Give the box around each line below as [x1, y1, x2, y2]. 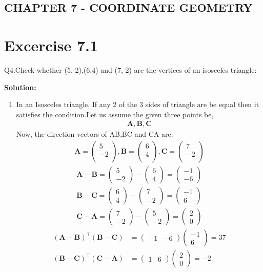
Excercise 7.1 [4, 34, 98, 55]
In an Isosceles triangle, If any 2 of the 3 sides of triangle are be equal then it [16, 99, 259, 110]
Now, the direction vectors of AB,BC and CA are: [16, 129, 173, 139]
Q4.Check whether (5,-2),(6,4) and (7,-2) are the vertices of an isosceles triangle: [4, 64, 257, 75]
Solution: [4, 81, 36, 92]
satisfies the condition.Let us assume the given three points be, [16, 109, 214, 119]
